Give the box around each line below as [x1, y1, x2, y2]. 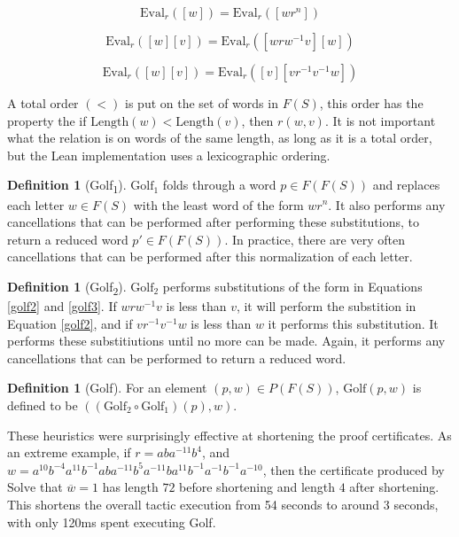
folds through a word [162, 175, 276, 194]
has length [102, 478, 159, 496]
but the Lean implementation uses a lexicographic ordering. [7, 145, 331, 164]
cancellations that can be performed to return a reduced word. [7, 348, 346, 367]
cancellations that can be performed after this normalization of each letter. [7, 247, 413, 266]
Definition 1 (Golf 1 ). [7, 175, 127, 197]
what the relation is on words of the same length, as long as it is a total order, [7, 128, 432, 147]
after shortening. [349, 478, 440, 496]
